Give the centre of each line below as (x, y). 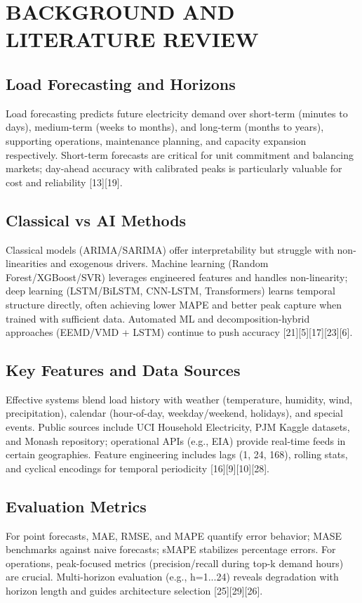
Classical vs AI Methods (96, 220)
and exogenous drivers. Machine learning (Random (159, 263)
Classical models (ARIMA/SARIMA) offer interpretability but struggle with (170, 249)
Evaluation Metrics (76, 506)
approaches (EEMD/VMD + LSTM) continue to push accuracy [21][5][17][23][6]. (179, 332)
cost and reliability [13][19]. (64, 182)
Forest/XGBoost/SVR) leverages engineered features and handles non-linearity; (177, 277)
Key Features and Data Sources (123, 370)
